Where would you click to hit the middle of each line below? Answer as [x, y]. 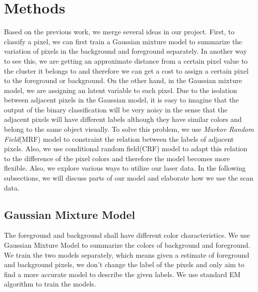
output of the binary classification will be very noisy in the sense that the [116, 109]
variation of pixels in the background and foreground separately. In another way [126, 51]
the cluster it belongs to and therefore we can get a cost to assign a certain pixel [126, 70]
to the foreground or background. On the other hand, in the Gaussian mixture [123, 80]
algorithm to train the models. [50, 284]
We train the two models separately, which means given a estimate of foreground [127, 254]
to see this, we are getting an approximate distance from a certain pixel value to [126, 60]
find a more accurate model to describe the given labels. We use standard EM [122, 274]
